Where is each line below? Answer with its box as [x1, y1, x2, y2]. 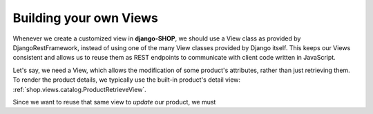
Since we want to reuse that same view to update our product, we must [12, 98, 216, 106]
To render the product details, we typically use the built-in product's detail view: [12, 76, 241, 84]
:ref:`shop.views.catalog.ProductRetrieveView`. [12, 85, 146, 93]
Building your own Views [12, 10, 159, 25]
